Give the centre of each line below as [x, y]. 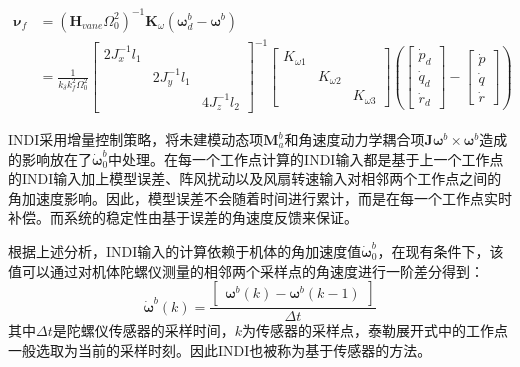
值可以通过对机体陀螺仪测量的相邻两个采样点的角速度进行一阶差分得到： [246, 270]
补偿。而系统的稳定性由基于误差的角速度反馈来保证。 [183, 217]
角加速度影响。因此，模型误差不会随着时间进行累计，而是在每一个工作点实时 [260, 197]
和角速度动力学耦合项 [354, 139]
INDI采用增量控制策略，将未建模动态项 [136, 139]
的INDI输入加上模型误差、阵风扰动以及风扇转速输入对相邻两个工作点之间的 [255, 178]
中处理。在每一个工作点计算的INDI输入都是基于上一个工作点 [306, 158]
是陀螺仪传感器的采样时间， [143, 330]
